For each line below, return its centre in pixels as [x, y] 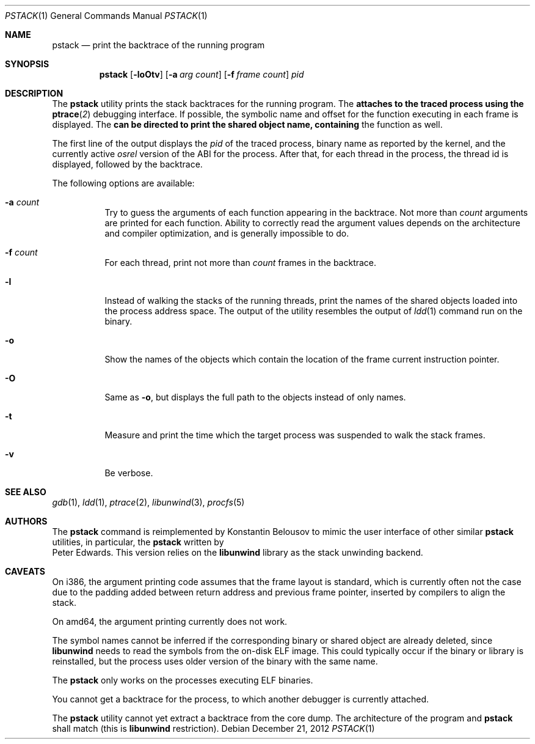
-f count [21, 252]
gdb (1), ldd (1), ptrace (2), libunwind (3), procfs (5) [148, 502]
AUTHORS [26, 521]
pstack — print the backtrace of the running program [158, 45]
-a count [22, 202]
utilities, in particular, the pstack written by [138, 542]
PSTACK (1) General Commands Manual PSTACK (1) [106, 16]
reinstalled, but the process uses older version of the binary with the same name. [215, 661]
